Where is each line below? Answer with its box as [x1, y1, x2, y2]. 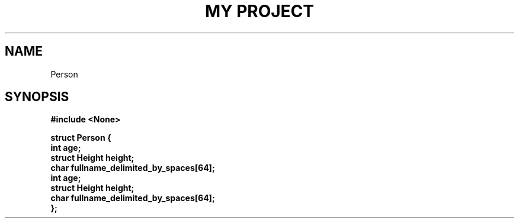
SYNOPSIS [5, 89, 69, 105]
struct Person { [50, 132, 111, 143]
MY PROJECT [204, 1, 315, 21]
